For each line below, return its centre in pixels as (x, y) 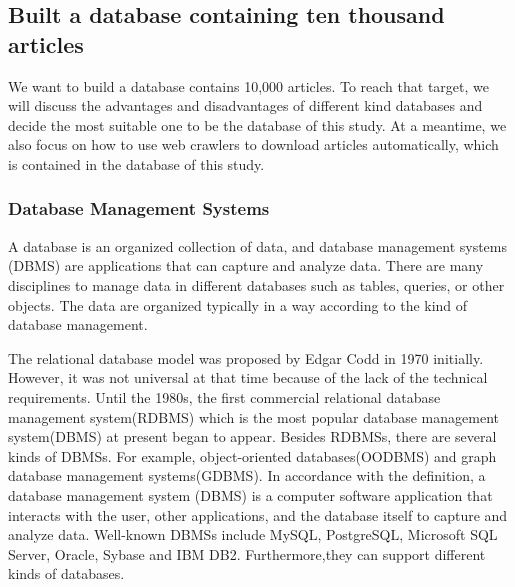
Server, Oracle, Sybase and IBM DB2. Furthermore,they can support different (247, 553)
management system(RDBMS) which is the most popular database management (253, 416)
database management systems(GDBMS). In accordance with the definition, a (247, 475)
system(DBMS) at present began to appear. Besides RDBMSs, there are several (252, 436)
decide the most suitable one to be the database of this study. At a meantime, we (257, 124)
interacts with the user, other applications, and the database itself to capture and (258, 514)
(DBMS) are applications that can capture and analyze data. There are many (246, 265)
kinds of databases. (66, 573)
